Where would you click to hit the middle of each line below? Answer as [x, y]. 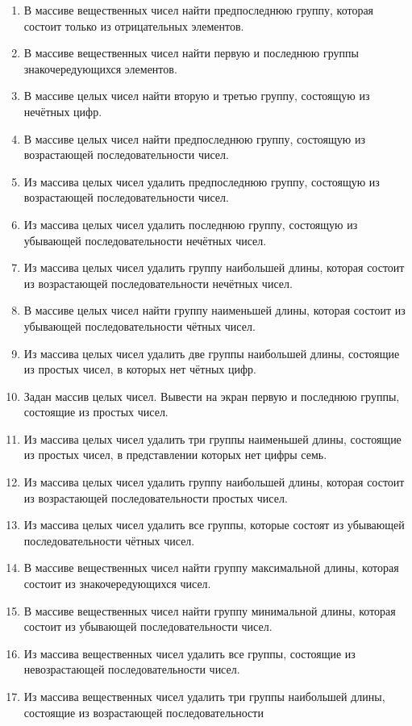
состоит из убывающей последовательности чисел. [148, 626]
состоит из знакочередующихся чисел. [117, 584]
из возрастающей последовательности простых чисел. [156, 497]
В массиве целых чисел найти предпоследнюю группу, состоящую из [194, 138]
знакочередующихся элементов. [100, 68]
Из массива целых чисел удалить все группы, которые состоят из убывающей [214, 525]
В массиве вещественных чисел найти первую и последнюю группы [191, 53]
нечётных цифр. [63, 111]
